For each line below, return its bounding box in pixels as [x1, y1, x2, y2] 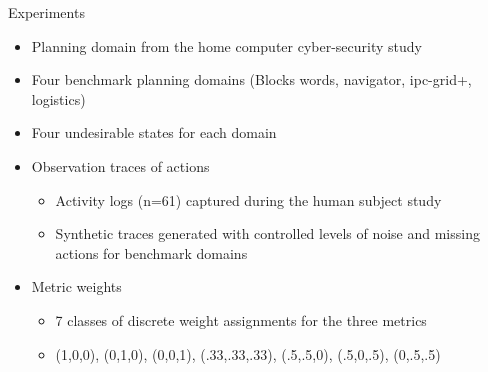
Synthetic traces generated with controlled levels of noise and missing [55, 223, 480, 244]
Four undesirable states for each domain [31, 122, 277, 143]
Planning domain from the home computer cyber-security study [31, 35, 422, 56]
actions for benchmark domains [55, 242, 248, 263]
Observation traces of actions [31, 155, 210, 176]
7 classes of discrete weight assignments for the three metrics [55, 309, 427, 330]
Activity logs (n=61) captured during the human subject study [55, 189, 442, 210]
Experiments [8, 2, 85, 22]
